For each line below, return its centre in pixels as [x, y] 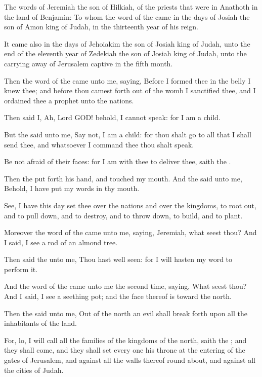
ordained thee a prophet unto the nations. [69, 100]
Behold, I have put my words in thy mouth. [72, 188]
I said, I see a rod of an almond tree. [61, 242]
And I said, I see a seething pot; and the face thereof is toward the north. [118, 296]
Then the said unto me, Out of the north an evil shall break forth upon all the [126, 313]
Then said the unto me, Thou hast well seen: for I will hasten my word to [118, 259]
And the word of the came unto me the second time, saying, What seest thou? [125, 286]
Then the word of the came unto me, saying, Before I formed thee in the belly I [127, 80]
